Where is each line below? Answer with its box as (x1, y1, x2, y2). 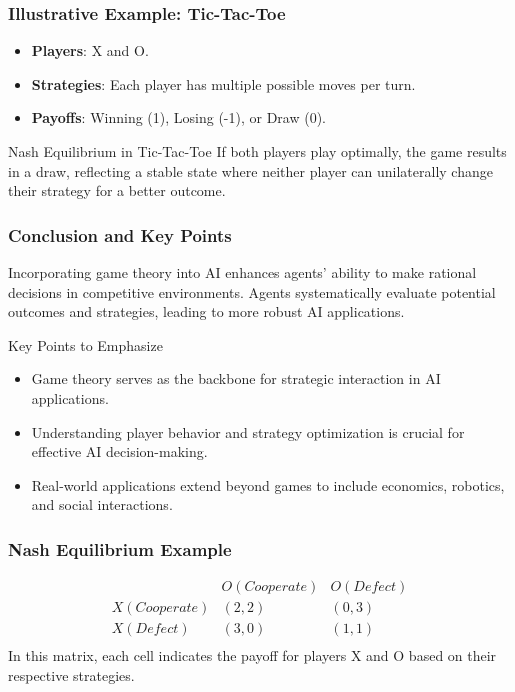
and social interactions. (31, 494, 173, 515)
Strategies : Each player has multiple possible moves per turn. (31, 73, 416, 94)
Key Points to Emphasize (8, 334, 163, 355)
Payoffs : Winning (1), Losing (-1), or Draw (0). (31, 107, 326, 128)
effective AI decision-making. (31, 441, 208, 462)
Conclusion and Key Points (8, 222, 232, 247)
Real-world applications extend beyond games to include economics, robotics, (31, 474, 505, 495)
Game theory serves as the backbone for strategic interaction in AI (31, 368, 441, 389)
